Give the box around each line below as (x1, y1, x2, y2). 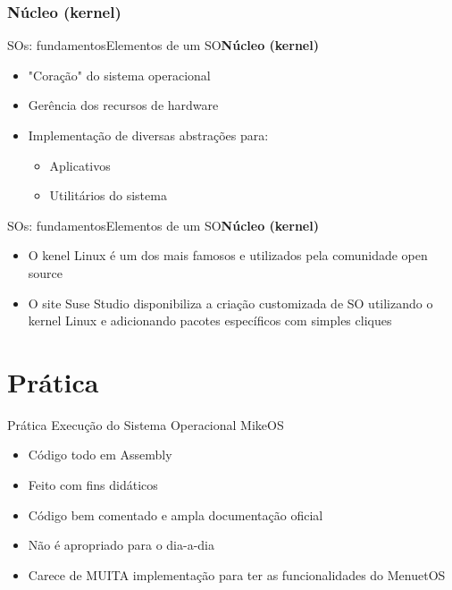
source (28, 263, 63, 282)
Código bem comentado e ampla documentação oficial (28, 505, 323, 524)
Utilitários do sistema (49, 186, 167, 205)
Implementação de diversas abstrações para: (28, 126, 269, 144)
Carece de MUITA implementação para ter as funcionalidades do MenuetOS (28, 565, 446, 584)
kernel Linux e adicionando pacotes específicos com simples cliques (28, 311, 392, 330)
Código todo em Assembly (28, 445, 172, 464)
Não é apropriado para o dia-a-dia (28, 535, 214, 554)
